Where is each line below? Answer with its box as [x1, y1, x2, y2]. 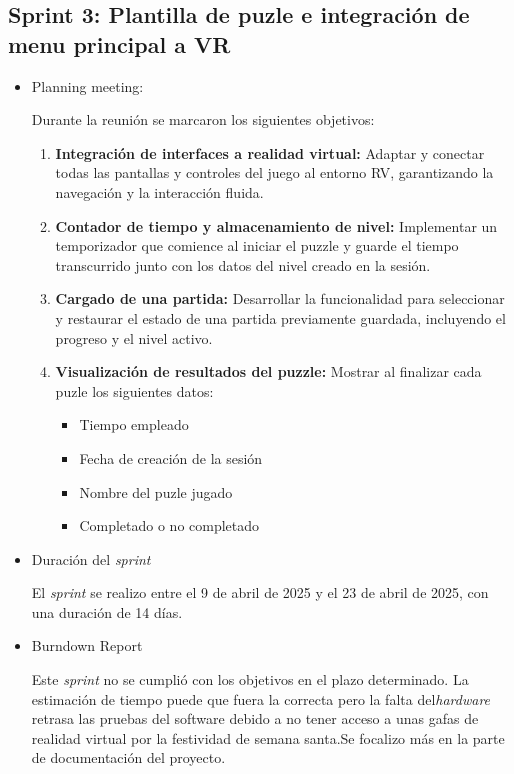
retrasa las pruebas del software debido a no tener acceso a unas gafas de [31, 708, 479, 729]
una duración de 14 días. [31, 601, 183, 622]
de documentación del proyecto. [31, 747, 226, 768]
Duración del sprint [31, 548, 151, 569]
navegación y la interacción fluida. [55, 181, 264, 202]
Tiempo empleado [79, 414, 189, 435]
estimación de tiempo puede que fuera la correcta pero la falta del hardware [31, 688, 491, 709]
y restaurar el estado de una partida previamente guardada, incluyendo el [55, 307, 506, 328]
